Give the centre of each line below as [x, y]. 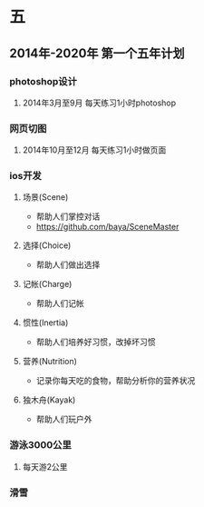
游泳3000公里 [41, 445]
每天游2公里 [45, 466]
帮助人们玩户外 [64, 419]
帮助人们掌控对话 [68, 216]
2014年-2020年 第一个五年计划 [97, 53]
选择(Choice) [47, 245]
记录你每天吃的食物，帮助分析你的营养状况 [116, 381]
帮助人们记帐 [60, 303]
